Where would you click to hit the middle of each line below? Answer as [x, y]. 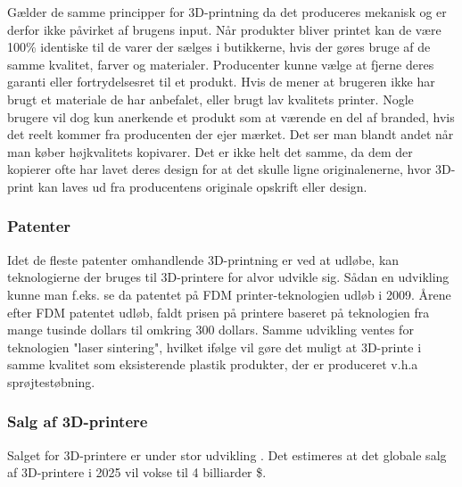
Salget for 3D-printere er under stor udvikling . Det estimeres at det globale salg [227, 454]
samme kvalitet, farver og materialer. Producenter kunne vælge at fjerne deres [221, 64]
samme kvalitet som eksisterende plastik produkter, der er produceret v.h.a [213, 364]
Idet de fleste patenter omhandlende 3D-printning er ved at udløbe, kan [203, 259]
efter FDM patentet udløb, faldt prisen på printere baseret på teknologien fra [219, 312]
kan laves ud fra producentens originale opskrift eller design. [202, 186]
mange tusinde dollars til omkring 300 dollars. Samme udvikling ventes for [210, 330]
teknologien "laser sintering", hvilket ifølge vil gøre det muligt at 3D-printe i [214, 347]
